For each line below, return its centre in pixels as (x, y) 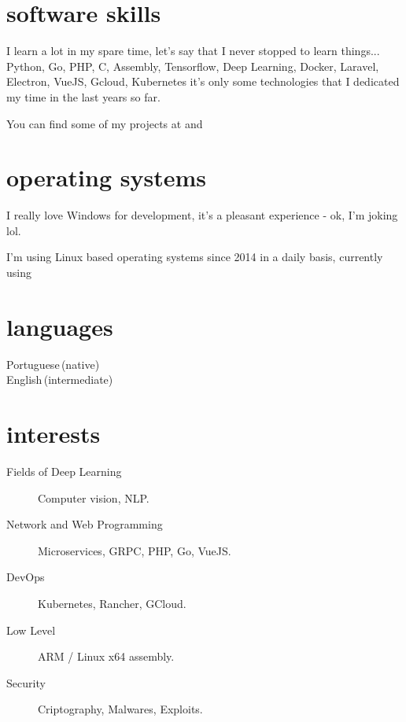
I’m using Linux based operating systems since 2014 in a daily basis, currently (195, 257)
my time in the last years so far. (83, 96)
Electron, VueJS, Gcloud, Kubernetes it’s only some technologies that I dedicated (203, 81)
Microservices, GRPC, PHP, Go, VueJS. (135, 550)
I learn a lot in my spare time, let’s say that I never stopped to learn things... (193, 51)
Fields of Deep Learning (64, 472)
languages (60, 326)
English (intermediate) (60, 379)
